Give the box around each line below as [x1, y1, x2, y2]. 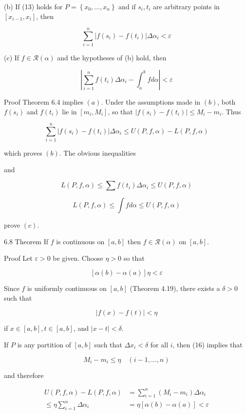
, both [217, 96, 236, 107]
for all [150, 339, 169, 349]
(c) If [4, 53, 19, 63]
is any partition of [17, 339, 71, 349]
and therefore [4, 370, 44, 380]
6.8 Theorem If [4, 236, 49, 246]
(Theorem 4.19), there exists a [130, 283, 220, 293]
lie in [62, 106, 77, 116]
